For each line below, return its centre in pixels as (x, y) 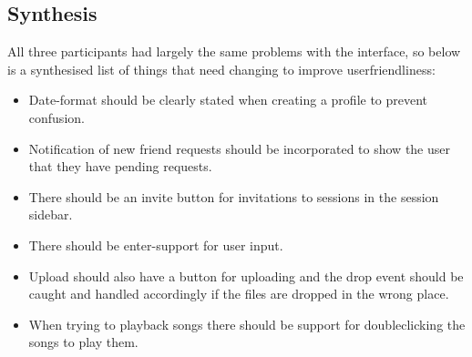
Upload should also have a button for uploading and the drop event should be (246, 275)
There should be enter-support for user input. (156, 245)
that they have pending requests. (120, 166)
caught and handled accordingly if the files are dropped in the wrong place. (239, 294)
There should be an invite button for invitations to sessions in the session (234, 196)
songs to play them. (83, 342)
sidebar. (51, 214)
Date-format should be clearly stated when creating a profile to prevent (228, 100)
